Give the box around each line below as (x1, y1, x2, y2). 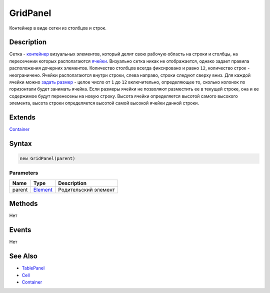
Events (9, 225, 31, 234)
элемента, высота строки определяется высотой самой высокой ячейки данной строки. (9, 100, 199, 106)
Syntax (9, 139, 32, 147)
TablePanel (21, 265, 45, 271)
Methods (9, 199, 38, 208)
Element (33, 186, 52, 193)
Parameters (9, 169, 38, 176)
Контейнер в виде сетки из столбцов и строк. (9, 25, 107, 31)
